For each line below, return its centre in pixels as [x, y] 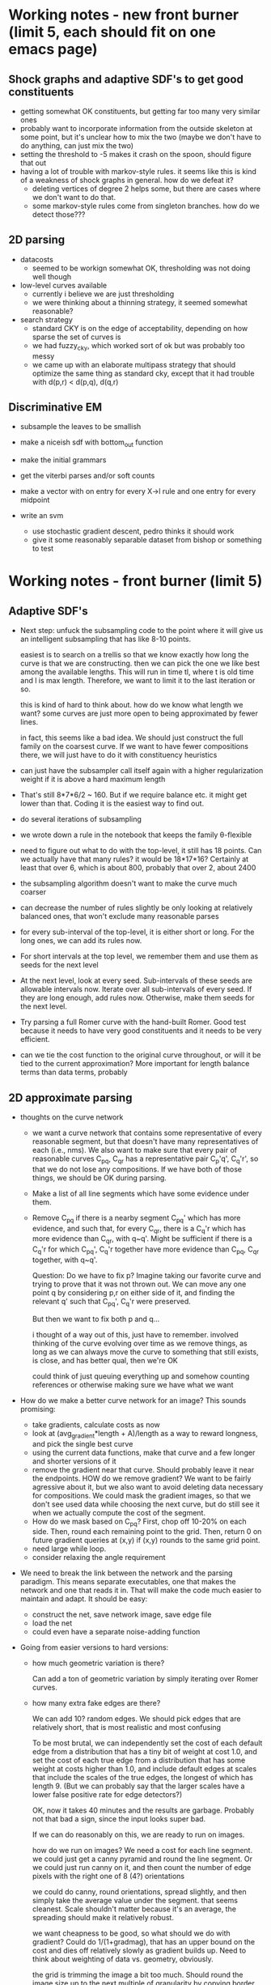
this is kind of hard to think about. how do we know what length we [131, 705]
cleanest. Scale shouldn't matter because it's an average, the [134, 1909]
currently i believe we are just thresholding [103, 294]
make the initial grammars [63, 460]
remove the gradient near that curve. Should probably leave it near [143, 1469]
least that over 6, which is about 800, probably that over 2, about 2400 [138, 868]
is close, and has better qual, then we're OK [105, 1360]
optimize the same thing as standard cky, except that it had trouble [143, 373]
